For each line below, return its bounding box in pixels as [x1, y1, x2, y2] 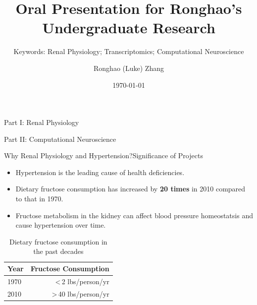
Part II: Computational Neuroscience [4, 133, 116, 144]
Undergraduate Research [42, 17, 215, 38]
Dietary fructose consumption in [9, 236, 107, 246]
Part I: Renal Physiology [4, 117, 79, 127]
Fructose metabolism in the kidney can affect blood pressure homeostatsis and [15, 210, 253, 220]
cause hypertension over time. [15, 220, 106, 230]
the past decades [33, 246, 84, 256]
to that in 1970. [15, 193, 63, 204]
